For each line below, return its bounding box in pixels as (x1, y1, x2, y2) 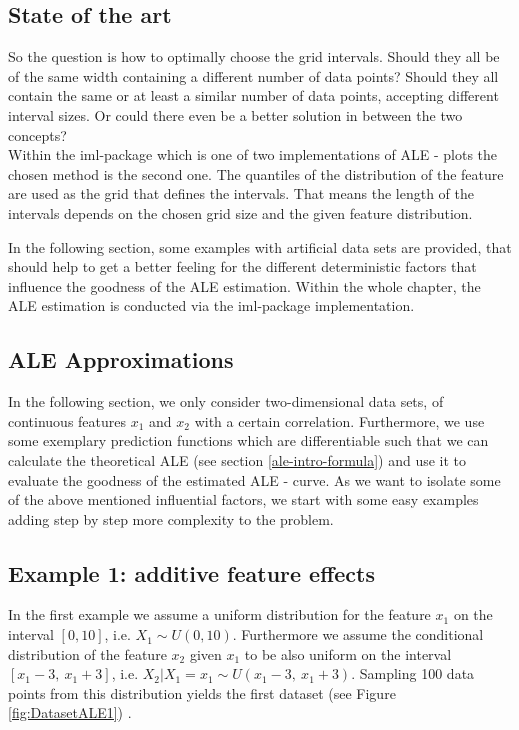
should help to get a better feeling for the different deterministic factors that (8, 256, 477, 277)
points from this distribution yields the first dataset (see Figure (8, 682, 396, 703)
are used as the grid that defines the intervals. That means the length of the (8, 183, 474, 204)
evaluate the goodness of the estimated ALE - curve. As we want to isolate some (8, 469, 501, 490)
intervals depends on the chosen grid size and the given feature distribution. (8, 202, 473, 223)
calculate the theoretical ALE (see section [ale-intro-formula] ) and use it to (8, 449, 467, 470)
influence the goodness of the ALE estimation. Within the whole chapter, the (8, 275, 481, 296)
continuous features (8, 410, 127, 431)
